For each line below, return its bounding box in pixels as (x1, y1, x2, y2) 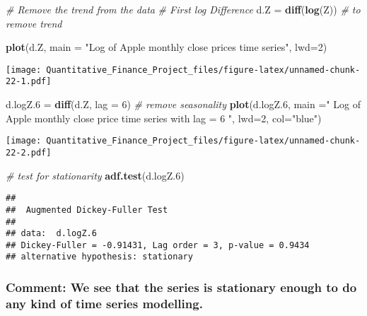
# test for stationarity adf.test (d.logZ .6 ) (6, 168, 185, 182)
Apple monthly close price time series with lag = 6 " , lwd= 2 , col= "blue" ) (6, 110, 322, 125)
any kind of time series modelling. (6, 294, 203, 312)
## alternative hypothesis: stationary (6, 252, 193, 262)
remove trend (6, 16, 62, 30)
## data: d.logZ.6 (6, 228, 97, 239)
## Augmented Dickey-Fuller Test (6, 204, 168, 215)
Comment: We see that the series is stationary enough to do (6, 279, 357, 296)
